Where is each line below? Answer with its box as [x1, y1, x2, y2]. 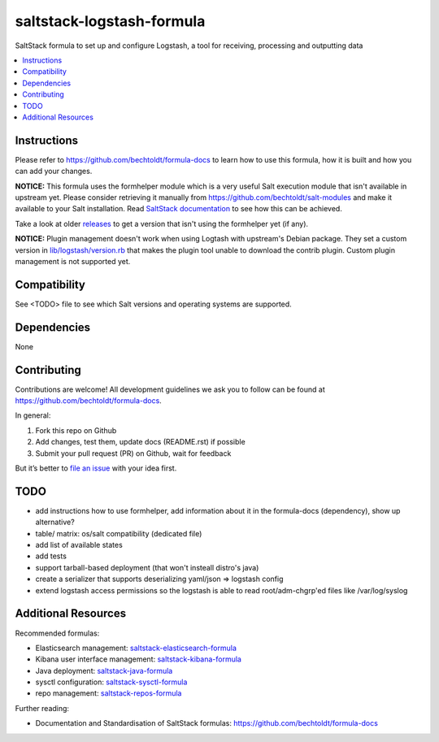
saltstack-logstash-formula [15, 12, 206, 30]
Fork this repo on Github [35, 425, 117, 435]
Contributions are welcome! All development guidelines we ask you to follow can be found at [15, 384, 325, 394]
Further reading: [15, 703, 69, 713]
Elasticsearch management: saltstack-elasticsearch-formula [35, 643, 237, 653]
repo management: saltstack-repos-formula [35, 688, 182, 698]
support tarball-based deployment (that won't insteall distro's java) [35, 562, 259, 572]
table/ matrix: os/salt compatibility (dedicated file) [35, 528, 202, 538]
